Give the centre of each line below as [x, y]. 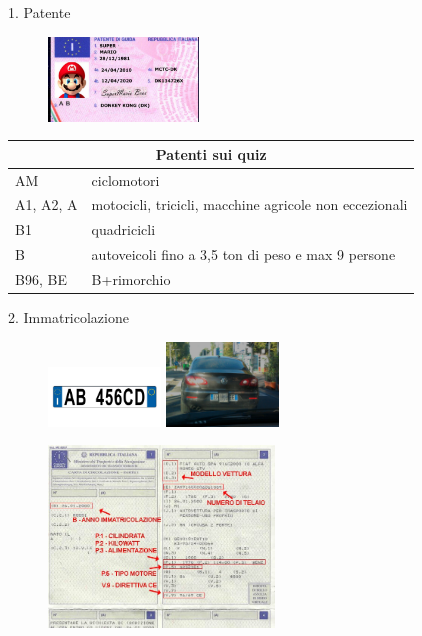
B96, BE [41, 278]
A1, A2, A [46, 204]
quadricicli [123, 229]
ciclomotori [125, 179]
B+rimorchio [131, 278]
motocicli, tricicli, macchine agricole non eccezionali [249, 204]
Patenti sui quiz [211, 153]
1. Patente [39, 12]
